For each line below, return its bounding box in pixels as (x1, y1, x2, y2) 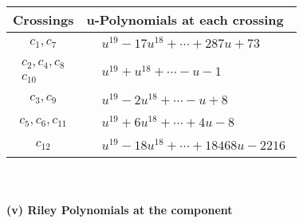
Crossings (13, 10, 74, 29)
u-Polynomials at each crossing (86, 10, 284, 29)
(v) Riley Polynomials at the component (6, 201, 233, 217)
